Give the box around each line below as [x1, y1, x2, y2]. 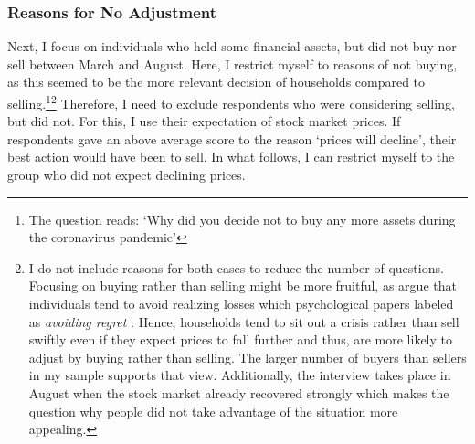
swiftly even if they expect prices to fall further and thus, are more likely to [28, 330, 452, 349]
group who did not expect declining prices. [7, 165, 246, 185]
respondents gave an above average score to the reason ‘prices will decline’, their [7, 129, 457, 148]
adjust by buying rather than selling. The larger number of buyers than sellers [28, 347, 467, 366]
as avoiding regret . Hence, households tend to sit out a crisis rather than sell [28, 312, 459, 331]
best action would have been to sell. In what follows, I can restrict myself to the [7, 147, 455, 166]
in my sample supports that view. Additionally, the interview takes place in [28, 365, 451, 385]
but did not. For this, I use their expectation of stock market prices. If [7, 111, 401, 131]
